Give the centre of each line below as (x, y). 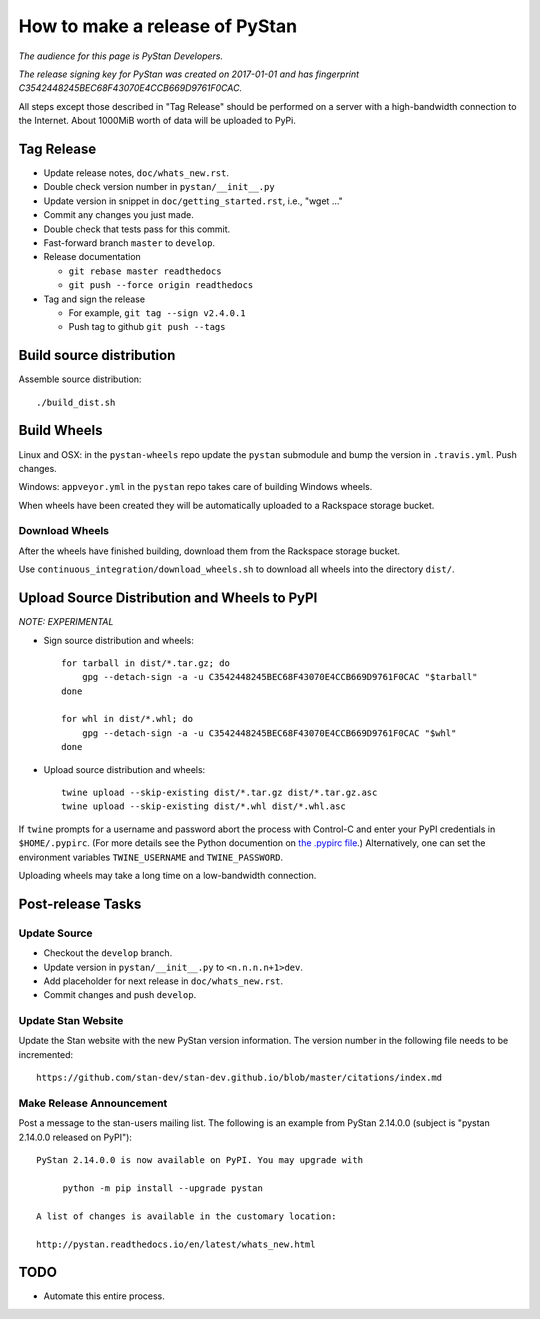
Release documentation (92, 257)
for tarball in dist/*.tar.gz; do (145, 663)
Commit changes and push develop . (120, 995)
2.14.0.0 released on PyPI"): (75, 1137)
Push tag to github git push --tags (147, 327)
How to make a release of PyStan (158, 26)
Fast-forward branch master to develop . (129, 242)
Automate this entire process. (104, 1296)
